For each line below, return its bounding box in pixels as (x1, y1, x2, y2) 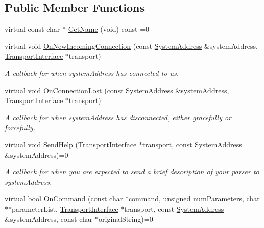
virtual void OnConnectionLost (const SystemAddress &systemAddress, (5, 85, 229, 95)
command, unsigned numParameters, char (128, 193, 260, 204)
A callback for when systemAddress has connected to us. (5, 67, 179, 78)
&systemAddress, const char (5, 213, 93, 224)
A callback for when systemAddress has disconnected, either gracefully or (5, 112, 232, 122)
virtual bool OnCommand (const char (5, 193, 123, 204)
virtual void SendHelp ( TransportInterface (5, 139, 137, 149)
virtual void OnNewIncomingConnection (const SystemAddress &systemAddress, (5, 40, 258, 51)
